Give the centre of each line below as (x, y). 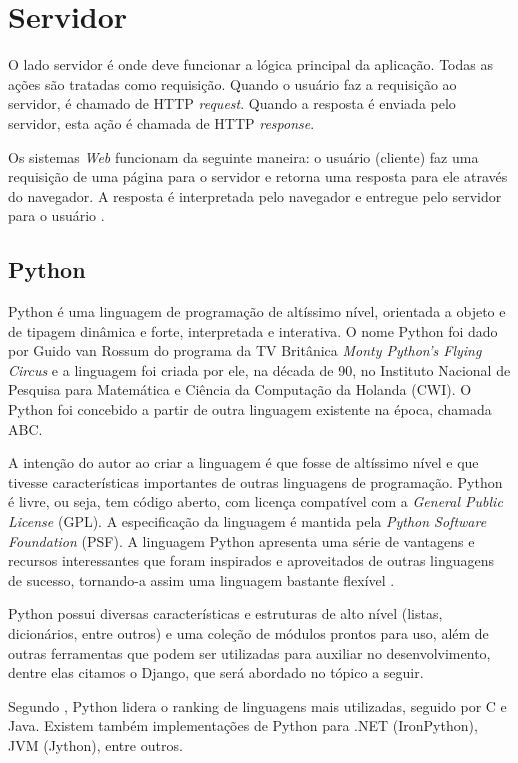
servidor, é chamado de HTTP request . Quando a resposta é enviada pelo (232, 103)
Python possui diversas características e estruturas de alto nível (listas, (225, 613)
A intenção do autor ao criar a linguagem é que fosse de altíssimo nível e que (243, 462)
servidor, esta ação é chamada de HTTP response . (161, 122)
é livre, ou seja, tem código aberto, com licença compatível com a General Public (255, 501)
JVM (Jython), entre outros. (95, 744)
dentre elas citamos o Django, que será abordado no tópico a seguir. (216, 672)
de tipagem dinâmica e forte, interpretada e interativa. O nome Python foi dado (253, 330)
